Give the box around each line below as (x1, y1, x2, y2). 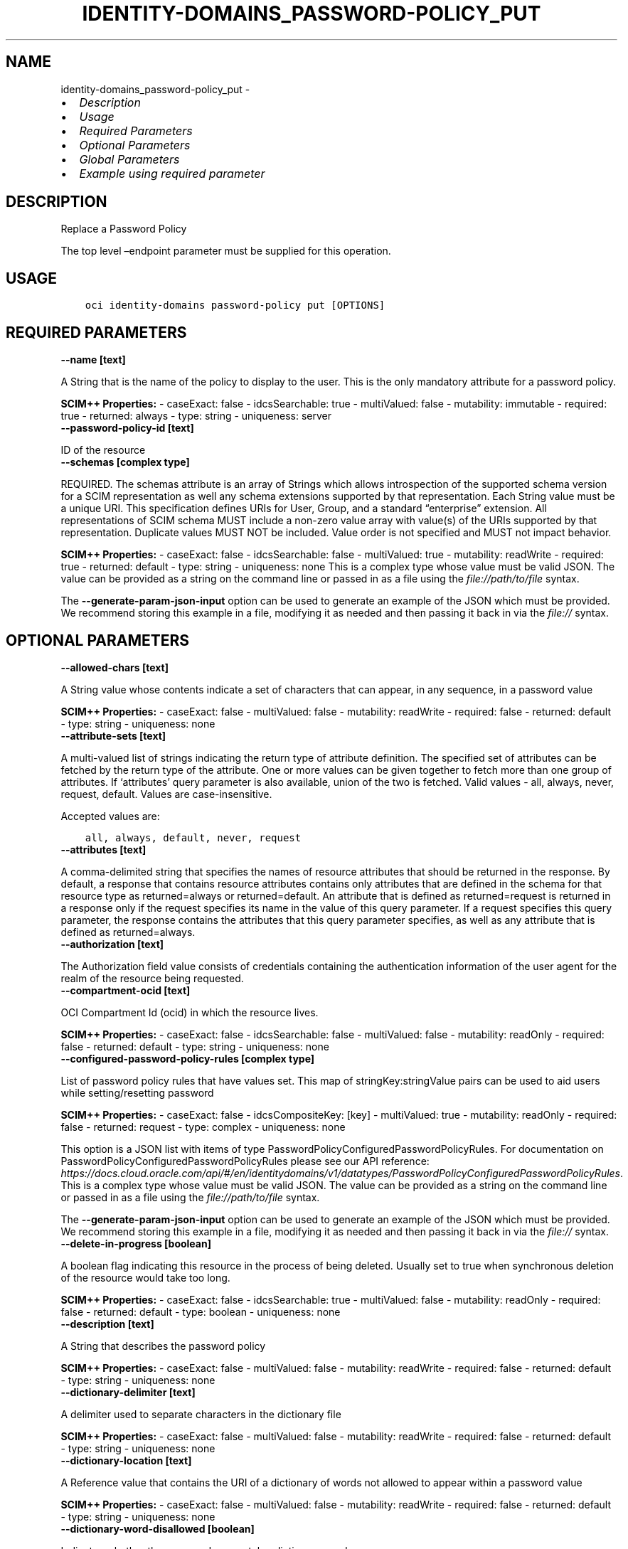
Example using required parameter (79, 166, 265, 181)
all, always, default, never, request (85, 831, 302, 843)
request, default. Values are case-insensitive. (60, 787, 272, 800)
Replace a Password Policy (60, 223, 187, 235)
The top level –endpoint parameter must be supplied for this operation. (60, 245, 391, 257)
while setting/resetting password (60, 1086, 214, 1099)
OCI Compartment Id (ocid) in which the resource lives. (60, 1006, 319, 1018)
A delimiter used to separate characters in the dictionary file (60, 1407, 341, 1420)
